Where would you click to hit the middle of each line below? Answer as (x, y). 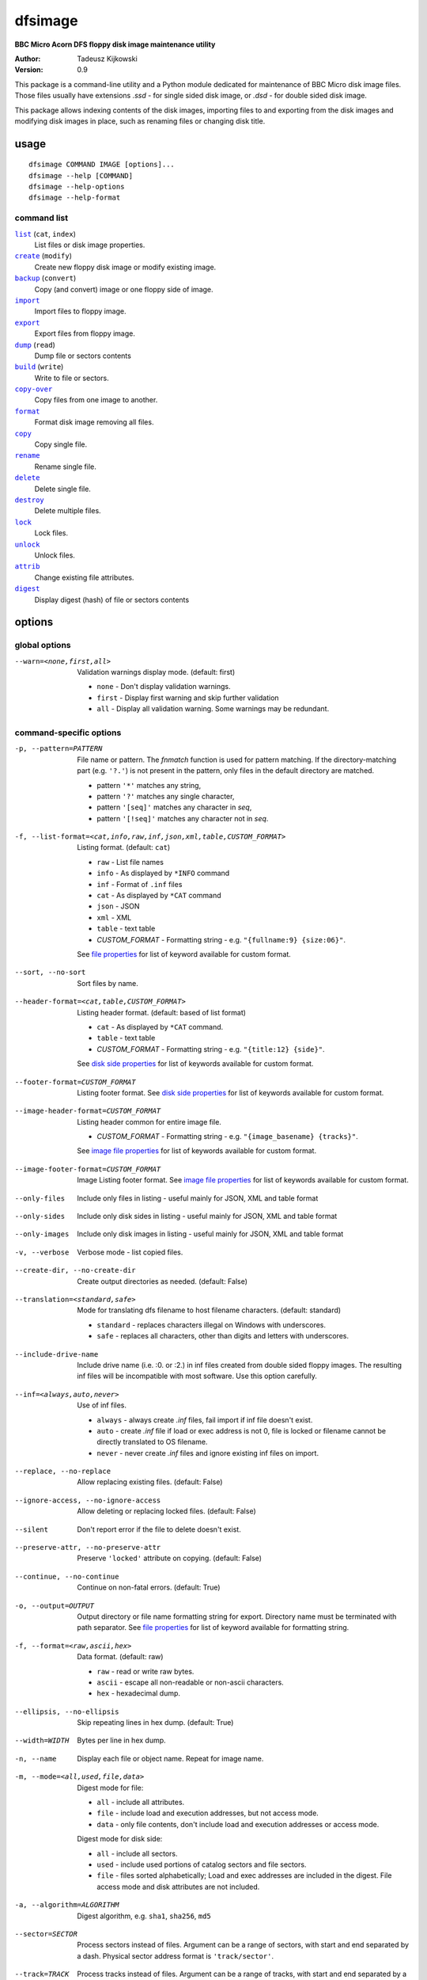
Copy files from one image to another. (96, 400)
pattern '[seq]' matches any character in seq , (174, 807)
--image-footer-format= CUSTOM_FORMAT (88, 1169)
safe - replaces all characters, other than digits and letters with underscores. (223, 1336)
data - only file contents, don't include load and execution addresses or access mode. (238, 1824)
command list (42, 218)
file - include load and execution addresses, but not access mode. (208, 1813)
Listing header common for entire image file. (149, 1121)
